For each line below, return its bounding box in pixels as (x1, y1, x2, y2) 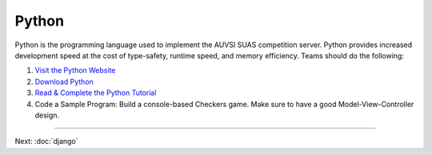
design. (34, 110, 60, 120)
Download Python (34, 77, 94, 86)
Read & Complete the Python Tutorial (34, 88, 157, 97)
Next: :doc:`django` (14, 137, 79, 146)
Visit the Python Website (34, 66, 116, 75)
